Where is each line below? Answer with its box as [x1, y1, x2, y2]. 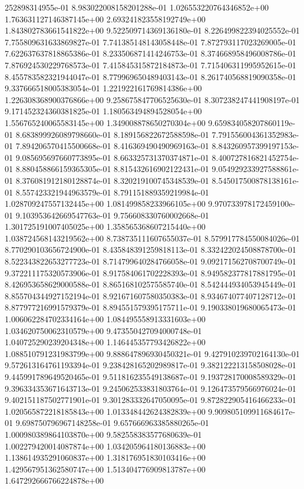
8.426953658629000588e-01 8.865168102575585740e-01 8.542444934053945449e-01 [5, 278, 296, 290]
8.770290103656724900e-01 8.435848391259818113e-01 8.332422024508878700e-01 [5, 243, 296, 256]
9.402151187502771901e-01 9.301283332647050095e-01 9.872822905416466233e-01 [5, 394, 296, 406]
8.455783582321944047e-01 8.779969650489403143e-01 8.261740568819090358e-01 [5, 70, 296, 82]
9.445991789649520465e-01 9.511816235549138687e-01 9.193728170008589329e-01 [5, 371, 296, 382]
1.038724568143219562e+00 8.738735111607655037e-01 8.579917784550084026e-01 [5, 232, 300, 244]
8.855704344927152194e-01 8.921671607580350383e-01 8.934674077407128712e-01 [5, 289, 296, 302]
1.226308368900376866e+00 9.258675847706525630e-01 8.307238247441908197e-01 [5, 93, 300, 105]
